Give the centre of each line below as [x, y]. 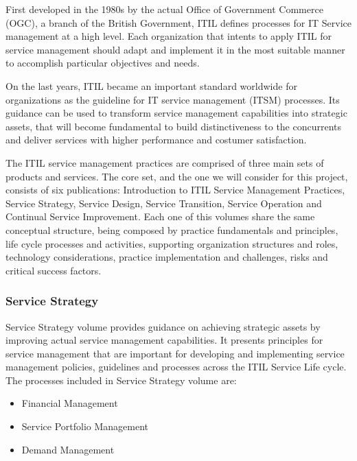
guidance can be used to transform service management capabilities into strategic [176, 113]
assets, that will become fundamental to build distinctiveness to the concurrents [174, 126]
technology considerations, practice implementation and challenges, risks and [167, 257]
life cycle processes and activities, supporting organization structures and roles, [172, 243]
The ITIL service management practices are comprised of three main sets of [165, 162]
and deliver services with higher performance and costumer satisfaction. [156, 140]
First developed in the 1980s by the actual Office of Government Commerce [164, 9]
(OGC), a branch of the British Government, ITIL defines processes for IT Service [178, 22]
